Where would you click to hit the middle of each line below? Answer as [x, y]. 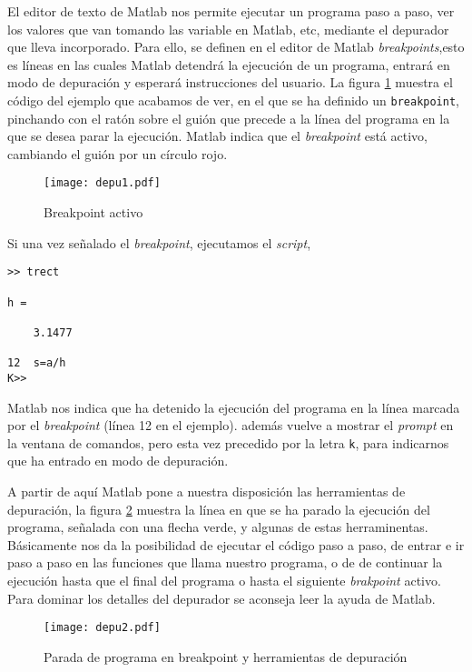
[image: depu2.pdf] [102, 628]
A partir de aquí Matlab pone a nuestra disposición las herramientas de [206, 491]
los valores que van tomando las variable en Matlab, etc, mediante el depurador [228, 29]
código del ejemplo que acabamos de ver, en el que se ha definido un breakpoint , [233, 100]
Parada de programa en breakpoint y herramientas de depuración [226, 656]
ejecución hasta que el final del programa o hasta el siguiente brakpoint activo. [224, 580]
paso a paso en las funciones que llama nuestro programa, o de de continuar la [225, 562]
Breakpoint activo [93, 212]
